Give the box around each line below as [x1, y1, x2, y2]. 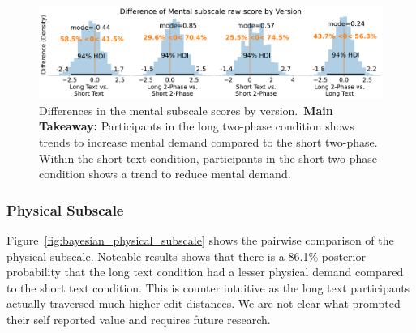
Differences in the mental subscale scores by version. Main [39, 101, 333, 118]
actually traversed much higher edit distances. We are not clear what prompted [6, 295, 401, 312]
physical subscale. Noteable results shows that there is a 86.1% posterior [6, 247, 366, 264]
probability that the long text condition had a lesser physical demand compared [6, 263, 404, 280]
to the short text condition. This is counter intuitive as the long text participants [6, 279, 410, 296]
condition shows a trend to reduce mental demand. [39, 165, 291, 182]
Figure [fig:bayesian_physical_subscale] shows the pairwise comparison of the [6, 232, 394, 249]
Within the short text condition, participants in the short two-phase [39, 149, 377, 166]
